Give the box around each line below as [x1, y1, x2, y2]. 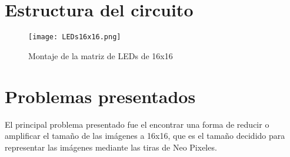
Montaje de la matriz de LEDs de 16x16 [28, 49, 173, 62]
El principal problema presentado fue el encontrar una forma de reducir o [5, 118, 269, 130]
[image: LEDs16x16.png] [28, 33, 121, 42]
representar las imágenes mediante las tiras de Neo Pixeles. [5, 141, 217, 153]
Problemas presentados [5, 84, 196, 108]
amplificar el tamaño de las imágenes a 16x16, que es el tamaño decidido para [5, 129, 285, 142]
